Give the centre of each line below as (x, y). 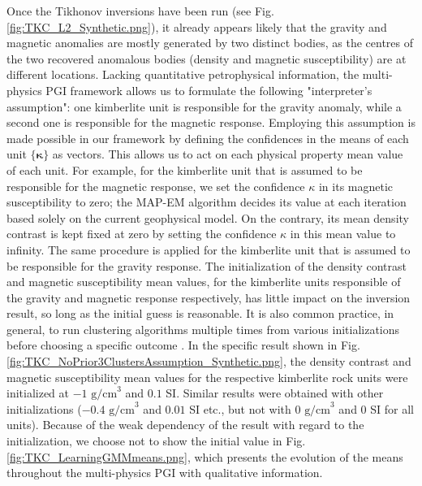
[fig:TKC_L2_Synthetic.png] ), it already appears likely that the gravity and (197, 26)
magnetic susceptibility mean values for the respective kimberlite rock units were (207, 377)
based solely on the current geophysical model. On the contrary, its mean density (208, 217)
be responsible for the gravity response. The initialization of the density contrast (207, 265)
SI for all (392, 408)
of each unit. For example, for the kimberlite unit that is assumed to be (185, 169)
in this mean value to (343, 234)
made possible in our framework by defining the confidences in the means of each (208, 138)
